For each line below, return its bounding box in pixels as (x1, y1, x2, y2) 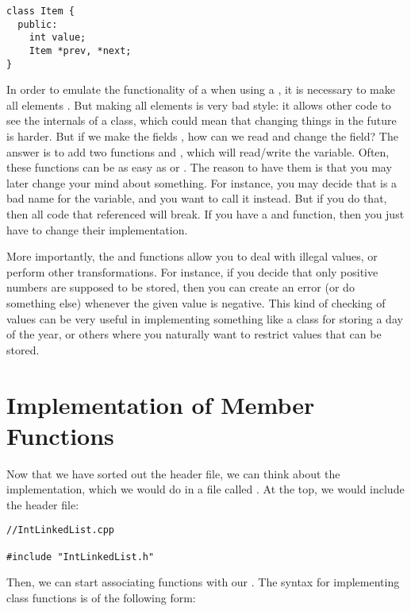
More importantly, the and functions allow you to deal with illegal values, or (6, 248, 378, 265)
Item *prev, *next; (29, 44, 132, 56)
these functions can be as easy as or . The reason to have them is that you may (6, 159, 392, 176)
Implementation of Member (6, 388, 315, 420)
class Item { (6, 6, 75, 17)
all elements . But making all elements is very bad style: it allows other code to (6, 96, 391, 113)
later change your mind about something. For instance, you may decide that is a (6, 174, 398, 191)
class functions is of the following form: (6, 590, 196, 606)
